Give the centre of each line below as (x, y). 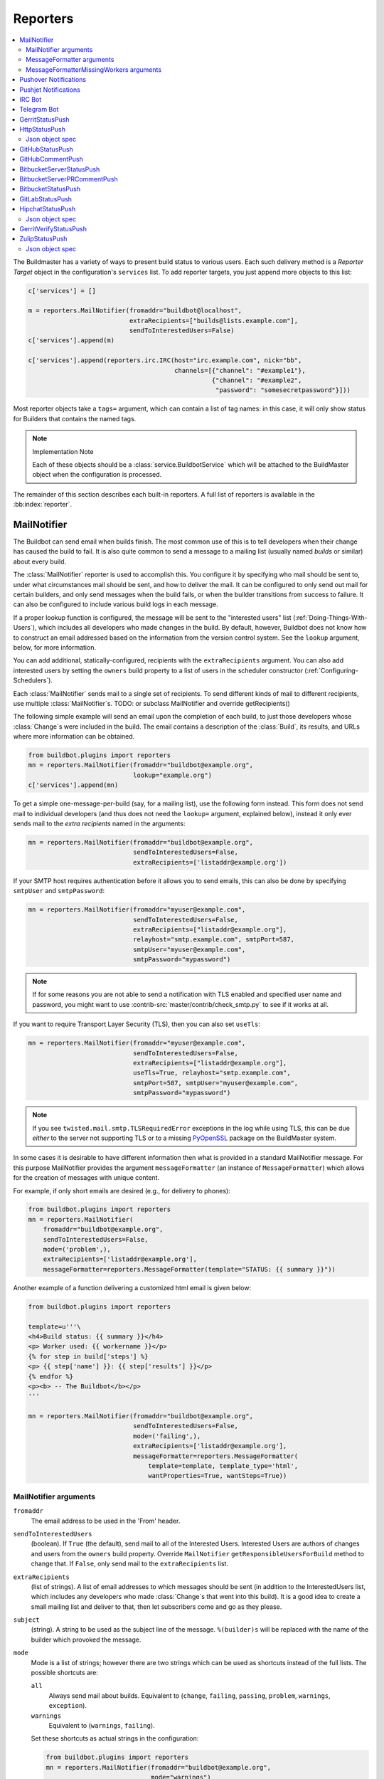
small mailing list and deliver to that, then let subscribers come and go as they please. (156, 1606)
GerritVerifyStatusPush (53, 228)
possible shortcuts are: (65, 1673)
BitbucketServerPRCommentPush (69, 179)
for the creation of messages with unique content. (86, 1178)
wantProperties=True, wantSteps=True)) (218, 1476)
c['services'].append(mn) (73, 785)
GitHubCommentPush (51, 159)
